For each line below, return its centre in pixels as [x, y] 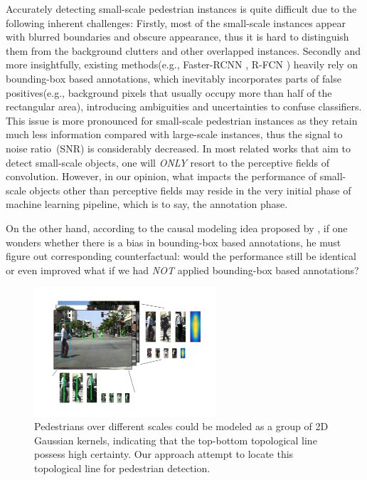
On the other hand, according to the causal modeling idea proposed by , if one [177, 228]
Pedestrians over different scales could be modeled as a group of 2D [181, 426]
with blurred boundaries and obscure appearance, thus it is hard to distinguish [177, 37]
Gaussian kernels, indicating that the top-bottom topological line [176, 440]
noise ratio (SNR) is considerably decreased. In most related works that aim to [178, 148]
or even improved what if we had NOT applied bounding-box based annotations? [182, 270]
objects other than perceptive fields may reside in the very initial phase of [190, 190]
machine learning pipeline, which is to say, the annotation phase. [147, 204]
